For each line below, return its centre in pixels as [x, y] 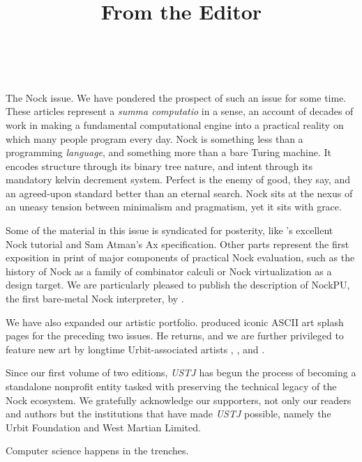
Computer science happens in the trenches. [97, 451]
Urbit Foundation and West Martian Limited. [103, 427]
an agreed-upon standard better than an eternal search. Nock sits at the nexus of [179, 193]
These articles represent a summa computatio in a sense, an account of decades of [180, 111]
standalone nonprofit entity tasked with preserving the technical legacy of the [171, 386]
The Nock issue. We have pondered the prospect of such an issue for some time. [176, 97]
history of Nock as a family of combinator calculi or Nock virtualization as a [169, 271]
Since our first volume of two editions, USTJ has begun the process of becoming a [181, 372]
